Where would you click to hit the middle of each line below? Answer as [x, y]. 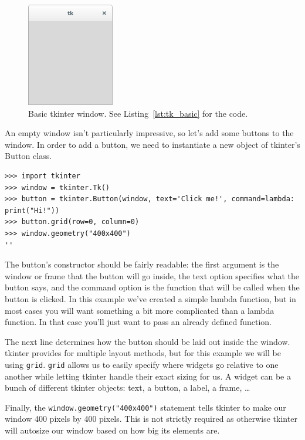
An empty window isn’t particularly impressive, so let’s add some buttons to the [149, 133]
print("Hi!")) [32, 210]
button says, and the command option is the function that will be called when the [152, 287]
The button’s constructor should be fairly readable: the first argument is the [142, 264]
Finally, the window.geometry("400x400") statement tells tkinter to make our [145, 407]
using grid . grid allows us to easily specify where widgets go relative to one [142, 364]
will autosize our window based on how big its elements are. [112, 430]
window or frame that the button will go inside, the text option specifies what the [152, 275]
